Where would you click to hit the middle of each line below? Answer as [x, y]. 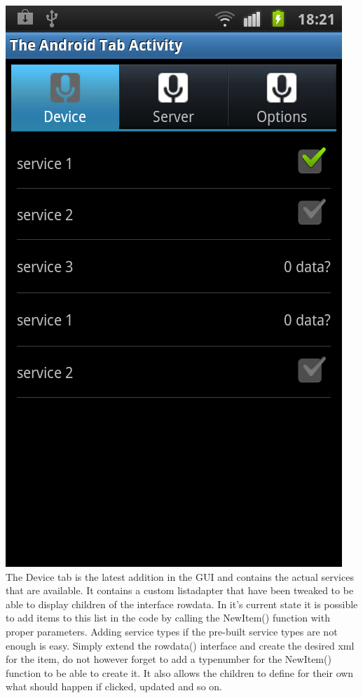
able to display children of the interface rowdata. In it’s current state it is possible [182, 604]
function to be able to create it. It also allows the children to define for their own [180, 672]
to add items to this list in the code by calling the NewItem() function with [168, 618]
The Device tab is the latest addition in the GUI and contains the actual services [180, 576]
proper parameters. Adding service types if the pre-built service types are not [172, 631]
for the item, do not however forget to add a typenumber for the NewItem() [169, 659]
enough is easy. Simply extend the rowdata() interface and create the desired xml [180, 645]
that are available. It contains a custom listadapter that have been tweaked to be [180, 590]
